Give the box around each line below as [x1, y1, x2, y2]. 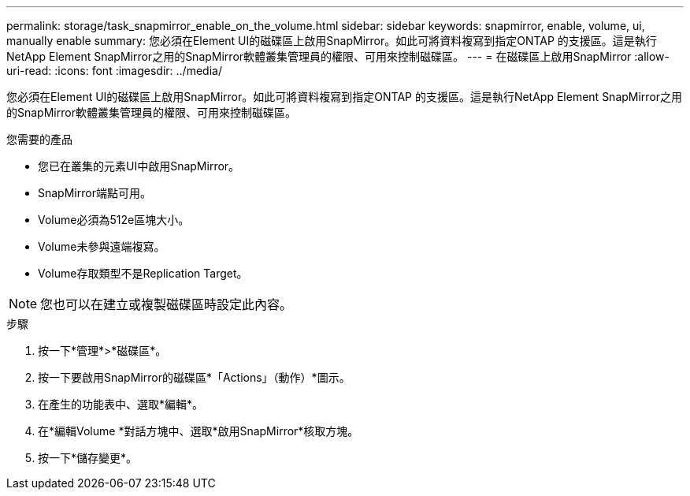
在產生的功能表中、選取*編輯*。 [38, 397, 204, 411]
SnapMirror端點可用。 [38, 186, 151, 200]
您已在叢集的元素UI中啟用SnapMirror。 [38, 159, 240, 173]
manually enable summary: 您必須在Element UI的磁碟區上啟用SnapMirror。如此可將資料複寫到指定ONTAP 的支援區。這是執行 [6, 34, 657, 47]
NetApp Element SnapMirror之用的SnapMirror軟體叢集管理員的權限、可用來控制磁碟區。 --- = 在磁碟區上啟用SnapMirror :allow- [6, 50, 670, 63]
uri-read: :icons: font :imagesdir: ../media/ [6, 64, 222, 77]
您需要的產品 [6, 132, 72, 146]
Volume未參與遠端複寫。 [38, 240, 165, 253]
